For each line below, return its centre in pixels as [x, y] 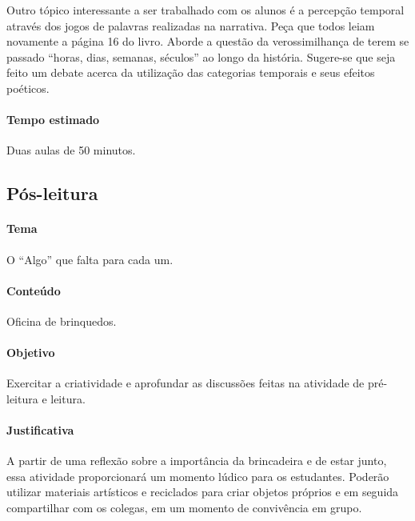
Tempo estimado [53, 120]
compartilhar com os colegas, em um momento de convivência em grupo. [184, 508]
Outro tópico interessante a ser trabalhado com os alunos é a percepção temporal [206, 10]
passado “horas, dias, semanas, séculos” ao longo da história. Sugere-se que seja [201, 56]
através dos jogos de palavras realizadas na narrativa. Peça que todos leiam [191, 25]
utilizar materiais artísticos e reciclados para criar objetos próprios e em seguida [203, 492]
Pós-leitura [52, 193]
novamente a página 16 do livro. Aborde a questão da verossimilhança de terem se [208, 41]
